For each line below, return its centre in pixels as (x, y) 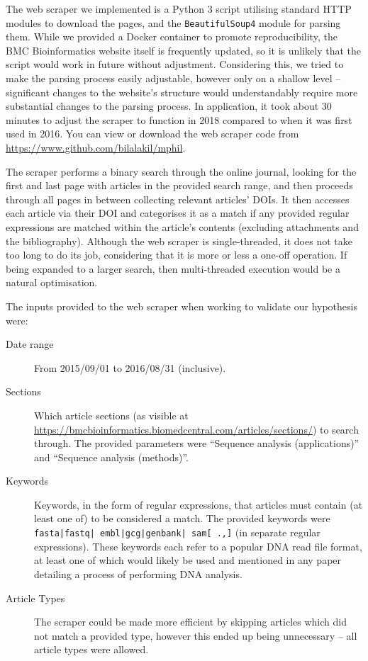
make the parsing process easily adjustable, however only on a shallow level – (173, 78)
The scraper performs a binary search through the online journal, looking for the (181, 171)
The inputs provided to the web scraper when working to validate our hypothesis (182, 306)
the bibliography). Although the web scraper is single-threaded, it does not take (179, 241)
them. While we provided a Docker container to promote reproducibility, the (172, 36)
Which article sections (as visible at (111, 415)
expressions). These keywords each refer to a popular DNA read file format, (198, 546)
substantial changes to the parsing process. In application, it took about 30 (169, 106)
